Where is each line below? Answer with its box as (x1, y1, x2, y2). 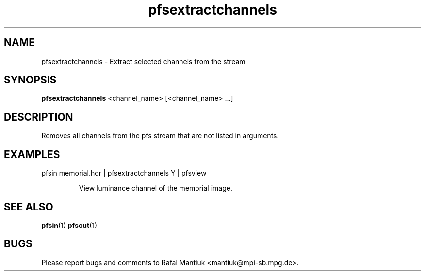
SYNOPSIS (4, 74, 57, 86)
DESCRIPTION (4, 111, 73, 123)
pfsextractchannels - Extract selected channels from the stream (41, 57, 245, 65)
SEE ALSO (4, 200, 53, 213)
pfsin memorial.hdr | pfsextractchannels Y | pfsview (41, 169, 207, 178)
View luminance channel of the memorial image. (79, 184, 232, 193)
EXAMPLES (4, 148, 60, 161)
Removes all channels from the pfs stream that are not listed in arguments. (41, 131, 279, 140)
